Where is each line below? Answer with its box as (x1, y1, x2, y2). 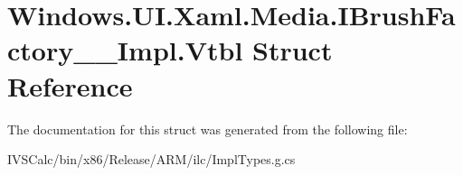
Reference (7, 67, 133, 104)
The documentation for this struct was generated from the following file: (7, 119, 408, 138)
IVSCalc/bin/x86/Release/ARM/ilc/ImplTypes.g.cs (7, 150, 296, 169)
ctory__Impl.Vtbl (7, 32, 243, 69)
